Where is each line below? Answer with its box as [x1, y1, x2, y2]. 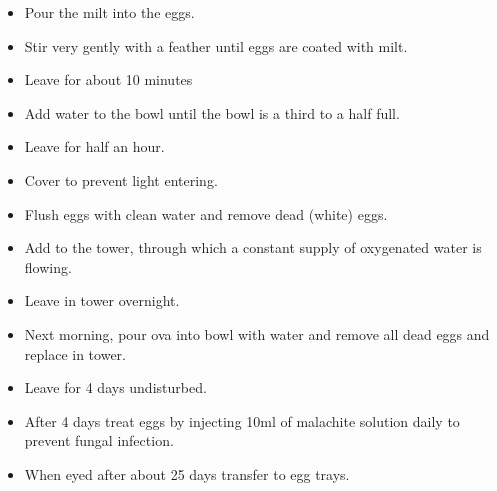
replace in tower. [24, 343, 126, 364]
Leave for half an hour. [24, 136, 165, 157]
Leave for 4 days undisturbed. [24, 377, 207, 398]
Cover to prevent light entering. [24, 169, 218, 190]
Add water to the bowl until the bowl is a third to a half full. [24, 102, 400, 123]
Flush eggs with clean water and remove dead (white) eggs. [24, 203, 388, 224]
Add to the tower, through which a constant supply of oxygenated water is [24, 237, 482, 258]
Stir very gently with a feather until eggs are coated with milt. [24, 35, 408, 56]
